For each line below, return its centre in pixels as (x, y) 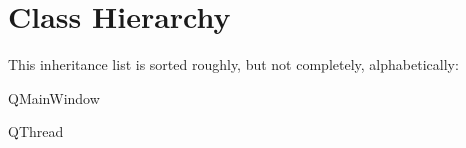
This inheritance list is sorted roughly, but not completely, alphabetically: (233, 64)
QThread (36, 131)
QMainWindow (54, 97)
